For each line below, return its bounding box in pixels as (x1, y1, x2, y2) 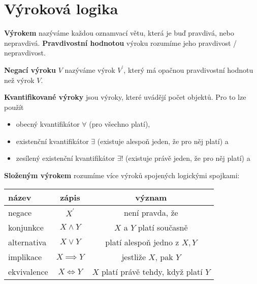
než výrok (4, 74, 35, 85)
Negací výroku (4, 64, 56, 75)
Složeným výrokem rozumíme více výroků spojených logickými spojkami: (4, 170, 240, 181)
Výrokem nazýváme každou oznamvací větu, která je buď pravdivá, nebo (4, 27, 234, 38)
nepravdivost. (4, 47, 46, 58)
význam (135, 191, 167, 203)
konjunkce (8, 221, 44, 233)
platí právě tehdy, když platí (101, 265, 203, 277)
